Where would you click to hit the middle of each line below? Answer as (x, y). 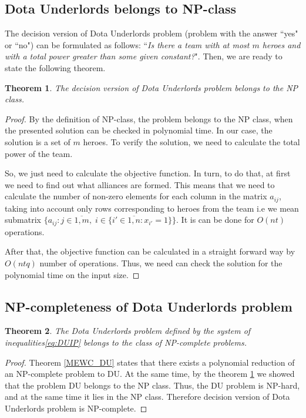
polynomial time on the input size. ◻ (72, 274)
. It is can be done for (215, 220)
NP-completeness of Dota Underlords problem (149, 306)
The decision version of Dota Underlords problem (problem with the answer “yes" (152, 33)
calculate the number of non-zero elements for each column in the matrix (136, 196)
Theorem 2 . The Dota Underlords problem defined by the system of (128, 331)
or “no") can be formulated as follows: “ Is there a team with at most (127, 44)
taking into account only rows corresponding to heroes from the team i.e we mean (152, 208)
